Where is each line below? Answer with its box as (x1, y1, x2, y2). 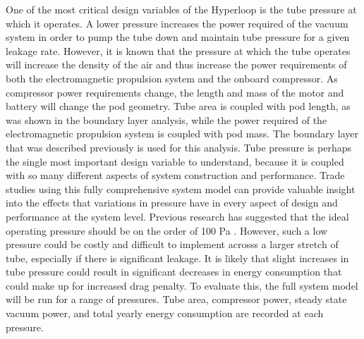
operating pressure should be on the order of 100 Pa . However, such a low (6, 223, 328, 238)
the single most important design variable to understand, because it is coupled (6, 154, 344, 168)
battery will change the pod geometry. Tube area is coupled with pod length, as (6, 99, 351, 113)
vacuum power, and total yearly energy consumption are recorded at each (6, 306, 324, 321)
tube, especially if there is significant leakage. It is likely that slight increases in (6, 250, 349, 265)
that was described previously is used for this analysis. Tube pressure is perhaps (6, 140, 351, 154)
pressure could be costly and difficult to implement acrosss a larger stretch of (6, 237, 339, 252)
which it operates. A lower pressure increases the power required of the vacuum (6, 16, 348, 30)
